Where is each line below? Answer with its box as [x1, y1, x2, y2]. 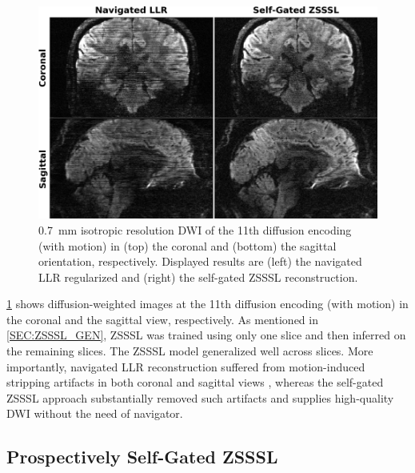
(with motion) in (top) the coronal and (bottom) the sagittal [38, 237, 337, 254]
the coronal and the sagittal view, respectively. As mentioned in [6, 311, 318, 327]
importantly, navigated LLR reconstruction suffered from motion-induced [6, 358, 365, 375]
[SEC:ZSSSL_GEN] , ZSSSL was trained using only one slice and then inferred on [6, 327, 406, 343]
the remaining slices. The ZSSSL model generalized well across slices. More [6, 343, 373, 359]
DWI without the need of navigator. [6, 405, 183, 422]
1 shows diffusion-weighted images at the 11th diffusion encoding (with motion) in [6, 295, 409, 312]
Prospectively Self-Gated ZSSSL [6, 444, 278, 469]
